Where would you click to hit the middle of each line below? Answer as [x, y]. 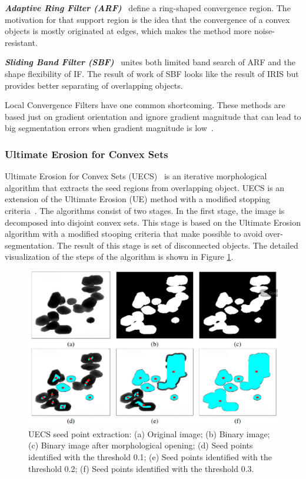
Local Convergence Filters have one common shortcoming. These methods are [145, 105]
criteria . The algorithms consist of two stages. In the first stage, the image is [145, 210]
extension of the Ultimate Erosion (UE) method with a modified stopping [138, 199]
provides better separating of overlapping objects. [94, 85]
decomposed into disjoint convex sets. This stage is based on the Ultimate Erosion [153, 222]
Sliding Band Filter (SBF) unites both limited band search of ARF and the [150, 62]
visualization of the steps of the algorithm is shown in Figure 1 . [119, 257]
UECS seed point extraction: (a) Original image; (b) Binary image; [149, 433]
